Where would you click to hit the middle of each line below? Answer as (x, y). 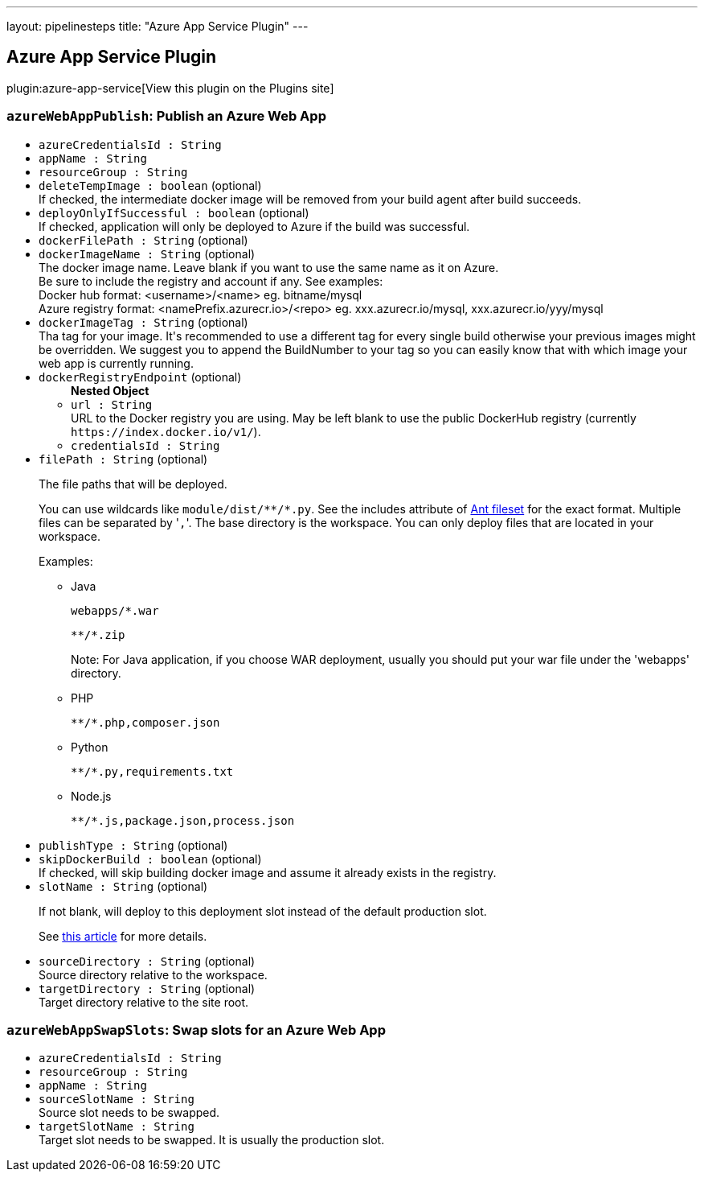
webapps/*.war (115, 610)
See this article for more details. (123, 936)
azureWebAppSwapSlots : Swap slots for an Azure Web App (196, 1030)
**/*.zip (98, 634)
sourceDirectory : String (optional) (147, 961)
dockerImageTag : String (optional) (143, 322)
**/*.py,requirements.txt (152, 771)
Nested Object (110, 390)
